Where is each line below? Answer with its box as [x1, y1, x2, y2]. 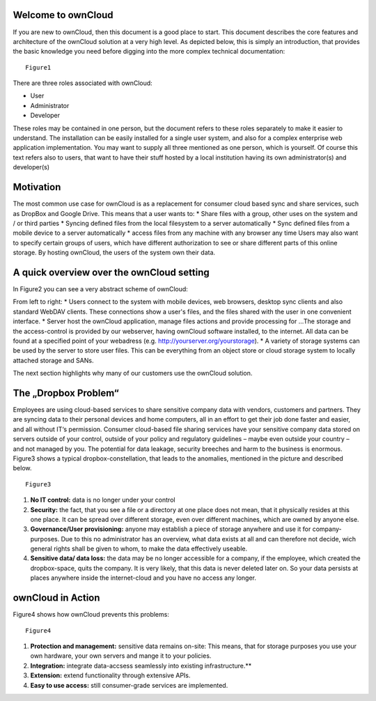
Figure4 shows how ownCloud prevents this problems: [13, 610, 170, 619]
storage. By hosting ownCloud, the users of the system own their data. [13, 248, 216, 257]
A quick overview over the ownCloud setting [13, 266, 210, 278]
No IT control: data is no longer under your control [30, 495, 175, 504]
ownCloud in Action [13, 592, 100, 604]
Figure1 [25, 63, 52, 71]
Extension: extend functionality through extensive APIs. [30, 671, 191, 679]
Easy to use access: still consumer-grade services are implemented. [30, 681, 228, 689]
